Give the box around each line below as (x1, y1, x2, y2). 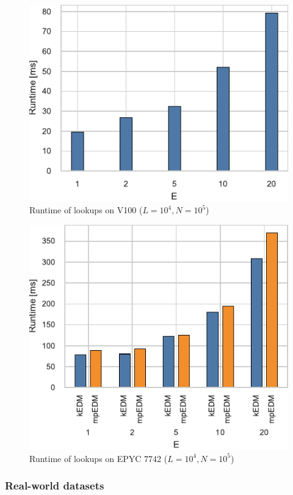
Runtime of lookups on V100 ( (29, 204, 143, 216)
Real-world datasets (5, 478, 104, 493)
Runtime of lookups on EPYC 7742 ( (29, 452, 168, 464)
